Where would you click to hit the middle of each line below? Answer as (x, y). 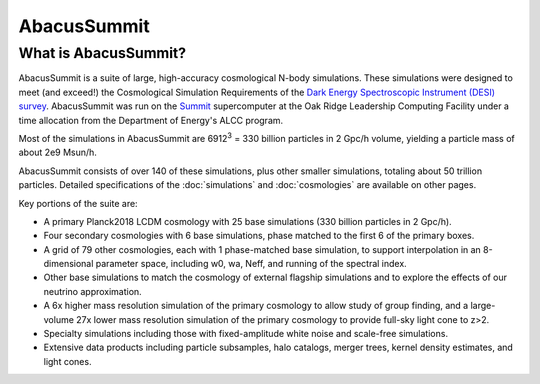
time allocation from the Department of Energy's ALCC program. (151, 120)
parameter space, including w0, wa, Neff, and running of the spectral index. (251, 264)
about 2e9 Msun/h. (57, 152)
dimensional (68, 264)
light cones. (67, 361)
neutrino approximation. (92, 291)
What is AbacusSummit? (102, 53)
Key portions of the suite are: (78, 203)
